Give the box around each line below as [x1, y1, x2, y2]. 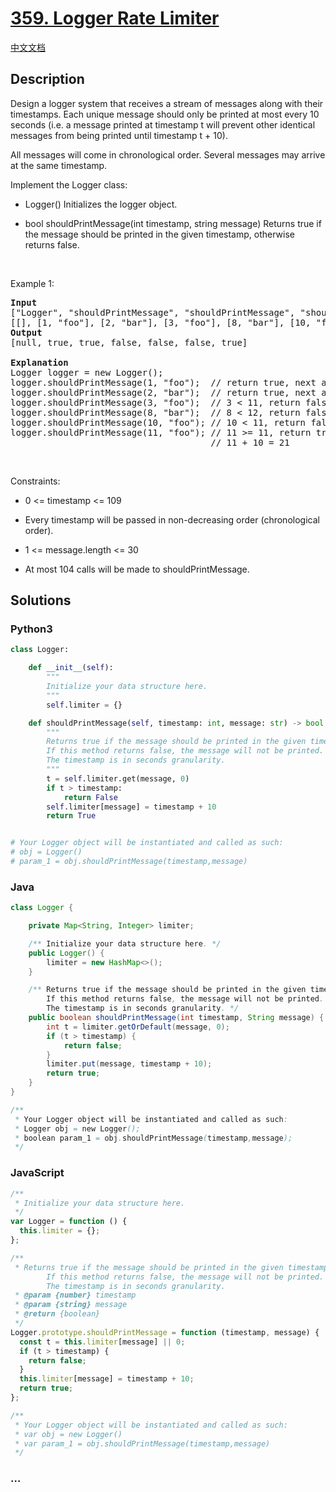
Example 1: [10, 277, 55, 289]
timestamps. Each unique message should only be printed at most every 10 [10, 108, 320, 120]
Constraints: [10, 475, 61, 487]
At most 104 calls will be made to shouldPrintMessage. [24, 563, 250, 575]
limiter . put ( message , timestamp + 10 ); [46, 1059, 213, 1069]
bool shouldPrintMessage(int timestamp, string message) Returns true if [24, 217, 322, 229]
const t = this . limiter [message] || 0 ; [19, 1337, 186, 1347]
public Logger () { [28, 948, 105, 958]
